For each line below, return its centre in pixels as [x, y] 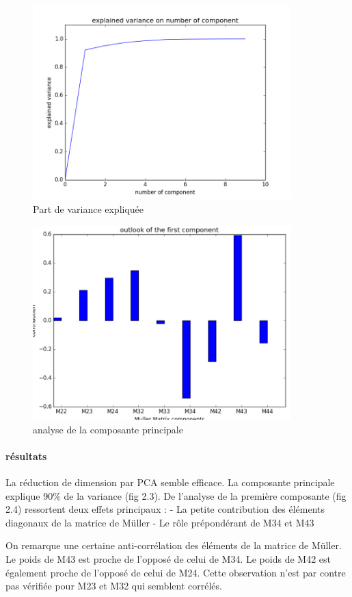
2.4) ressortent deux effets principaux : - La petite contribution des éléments [165, 509]
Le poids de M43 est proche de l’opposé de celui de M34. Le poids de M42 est [168, 559]
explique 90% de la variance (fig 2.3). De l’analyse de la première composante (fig [176, 495]
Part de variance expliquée [89, 209]
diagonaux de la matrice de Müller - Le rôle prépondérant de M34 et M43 [160, 522]
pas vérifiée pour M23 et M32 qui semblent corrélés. [114, 586]
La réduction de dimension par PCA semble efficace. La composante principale [170, 482]
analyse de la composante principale [108, 429]
